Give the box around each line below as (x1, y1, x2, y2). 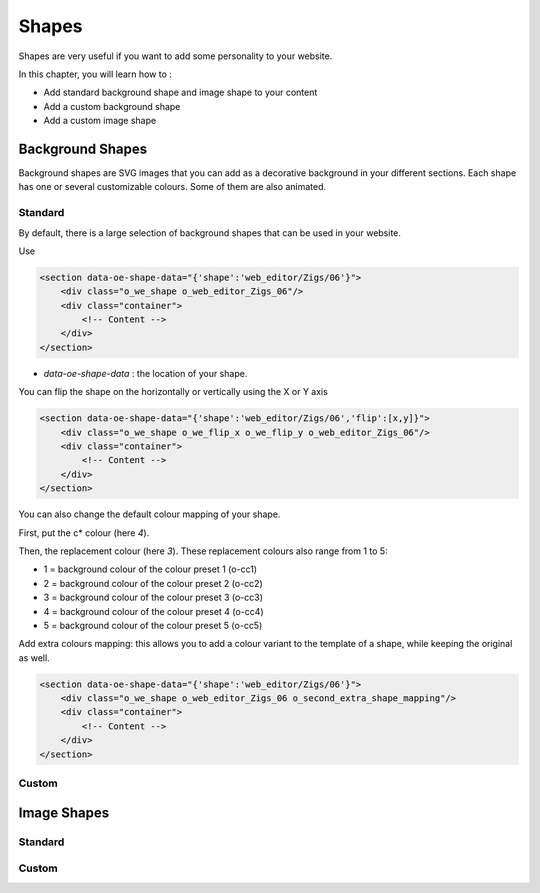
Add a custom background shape (43, 100, 181, 112)
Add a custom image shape (43, 115, 157, 127)
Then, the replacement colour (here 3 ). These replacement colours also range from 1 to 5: (18, 545, 389, 557)
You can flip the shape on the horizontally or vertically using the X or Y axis (18, 386, 329, 398)
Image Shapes (18, 804, 110, 821)
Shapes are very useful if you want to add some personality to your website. (18, 50, 333, 62)
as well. (18, 651, 50, 664)
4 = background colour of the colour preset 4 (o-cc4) (43, 605, 264, 617)
